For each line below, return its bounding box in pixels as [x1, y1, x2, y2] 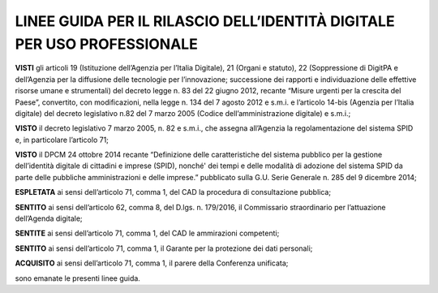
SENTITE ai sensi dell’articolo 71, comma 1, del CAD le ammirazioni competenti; [15, 228, 280, 239]
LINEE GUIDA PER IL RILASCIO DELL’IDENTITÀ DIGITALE [15, 12, 395, 30]
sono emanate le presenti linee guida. [15, 273, 141, 283]
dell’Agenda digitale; [15, 213, 83, 223]
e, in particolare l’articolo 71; [15, 135, 109, 144]
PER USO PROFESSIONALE [15, 35, 198, 53]
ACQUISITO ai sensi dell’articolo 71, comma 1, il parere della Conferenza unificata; [15, 258, 289, 268]
